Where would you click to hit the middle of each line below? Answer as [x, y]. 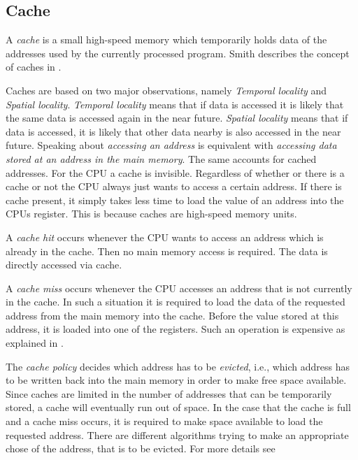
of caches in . [34, 67]
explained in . [35, 343]
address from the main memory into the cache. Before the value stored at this [172, 315]
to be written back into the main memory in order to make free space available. [176, 380]
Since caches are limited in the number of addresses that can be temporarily [169, 393]
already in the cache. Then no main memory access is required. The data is [167, 251]
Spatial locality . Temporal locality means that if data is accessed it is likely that [175, 104]
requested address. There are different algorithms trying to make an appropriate [177, 434]
